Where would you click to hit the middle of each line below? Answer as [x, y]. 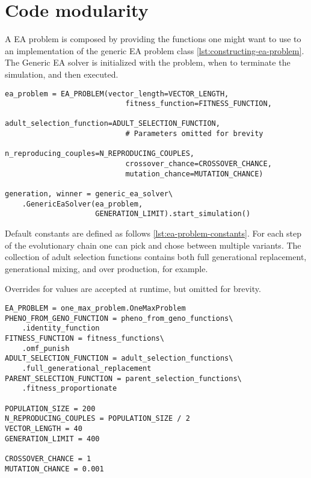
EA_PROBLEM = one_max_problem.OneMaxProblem [95, 308]
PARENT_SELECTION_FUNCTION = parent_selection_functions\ [123, 378]
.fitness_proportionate [69, 389]
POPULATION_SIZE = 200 [50, 408]
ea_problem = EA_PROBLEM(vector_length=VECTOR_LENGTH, [117, 94]
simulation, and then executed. [62, 74]
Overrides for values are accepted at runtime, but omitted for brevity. [133, 289]
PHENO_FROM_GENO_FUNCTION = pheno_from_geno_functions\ [119, 318]
